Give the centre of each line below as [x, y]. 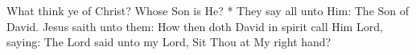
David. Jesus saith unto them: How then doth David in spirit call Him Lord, [195, 26]
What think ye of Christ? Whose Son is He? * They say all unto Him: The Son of [208, 10]
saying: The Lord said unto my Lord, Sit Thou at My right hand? [169, 42]
